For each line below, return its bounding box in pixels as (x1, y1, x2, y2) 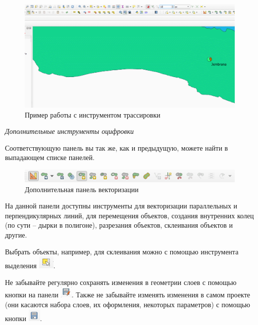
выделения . (5, 260, 55, 271)
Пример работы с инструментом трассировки (25, 109, 160, 120)
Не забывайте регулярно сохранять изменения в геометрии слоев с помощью (5, 277, 237, 287)
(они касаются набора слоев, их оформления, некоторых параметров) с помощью (5, 299, 251, 309)
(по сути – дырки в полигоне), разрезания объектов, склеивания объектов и (5, 220, 233, 230)
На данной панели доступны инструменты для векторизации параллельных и (5, 201, 238, 211)
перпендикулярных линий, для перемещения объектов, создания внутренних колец (5, 210, 254, 220)
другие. (5, 230, 27, 240)
